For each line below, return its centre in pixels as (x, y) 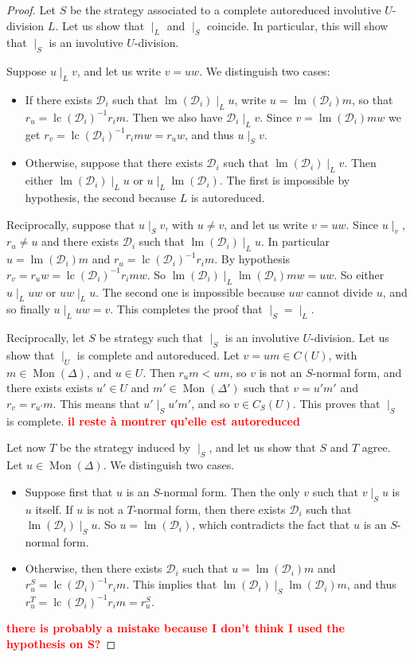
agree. (376, 447)
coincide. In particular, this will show (298, 25)
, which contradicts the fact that (271, 525)
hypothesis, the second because (101, 197)
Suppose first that (69, 491)
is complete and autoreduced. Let (158, 354)
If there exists (59, 99)
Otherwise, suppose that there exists (114, 163)
